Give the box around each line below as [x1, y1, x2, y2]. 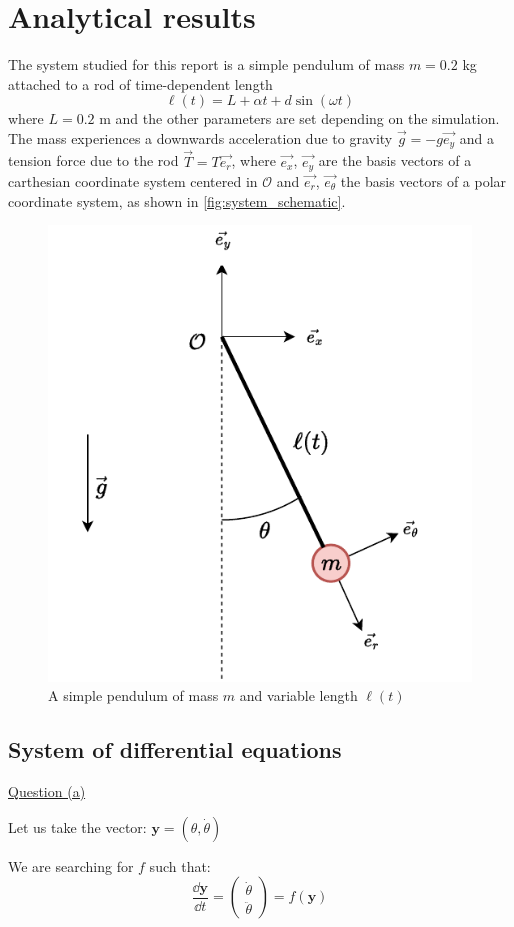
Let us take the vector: [8, 816, 147, 837]
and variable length [239, 685, 358, 706]
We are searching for [8, 855, 134, 876]
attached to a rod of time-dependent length [8, 73, 273, 94]
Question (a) [8, 781, 86, 802]
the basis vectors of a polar [340, 171, 507, 192]
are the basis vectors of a [318, 150, 472, 171]
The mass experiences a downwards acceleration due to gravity [8, 127, 393, 148]
